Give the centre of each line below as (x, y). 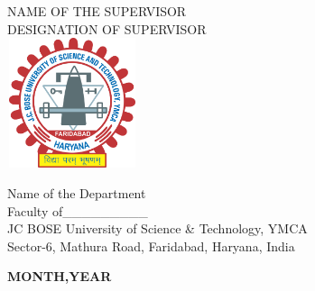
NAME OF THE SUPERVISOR (97, 11)
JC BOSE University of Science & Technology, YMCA (157, 228)
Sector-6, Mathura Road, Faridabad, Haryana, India (151, 246)
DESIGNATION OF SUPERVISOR (107, 28)
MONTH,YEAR (60, 276)
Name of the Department (77, 192)
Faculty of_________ (78, 210)
